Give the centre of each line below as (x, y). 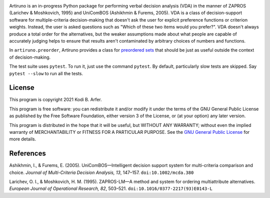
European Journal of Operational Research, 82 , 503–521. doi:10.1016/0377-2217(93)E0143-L (111, 188)
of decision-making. (30, 57)
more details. (23, 139)
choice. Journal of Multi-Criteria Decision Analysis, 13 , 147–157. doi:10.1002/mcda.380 (101, 172)
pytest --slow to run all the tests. (46, 73)
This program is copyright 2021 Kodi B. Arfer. (55, 100)
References (27, 154)
